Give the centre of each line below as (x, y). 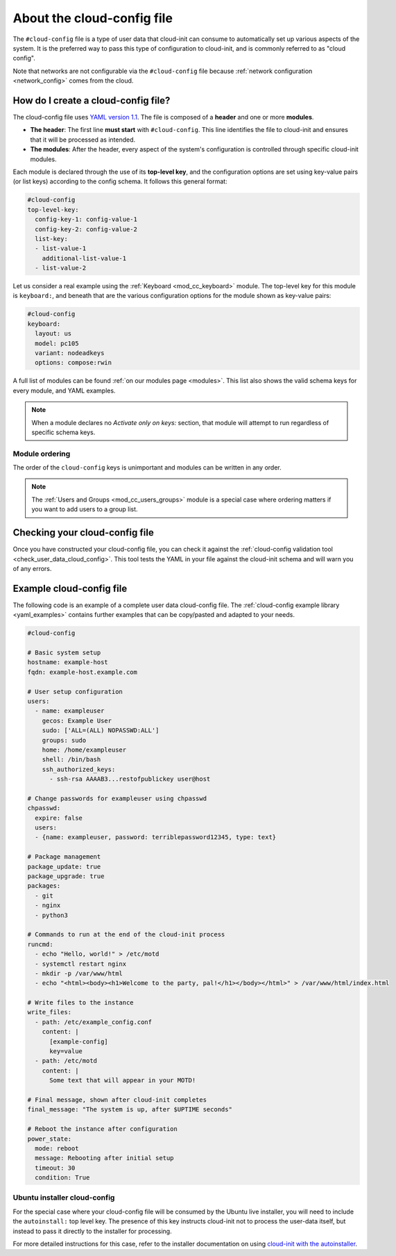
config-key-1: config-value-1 (86, 220)
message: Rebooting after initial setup (104, 1158)
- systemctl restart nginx (81, 964)
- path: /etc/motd (66, 1061)
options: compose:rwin (74, 363)
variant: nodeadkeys (70, 353)
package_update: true (64, 866)
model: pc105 (57, 343)
